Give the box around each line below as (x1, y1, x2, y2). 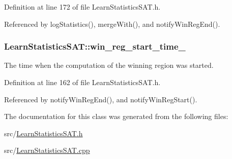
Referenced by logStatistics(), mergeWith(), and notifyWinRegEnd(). (4, 18, 220, 29)
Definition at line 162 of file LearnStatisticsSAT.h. (4, 77, 161, 87)
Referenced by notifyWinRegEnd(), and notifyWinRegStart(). (4, 94, 197, 104)
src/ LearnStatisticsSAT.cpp (4, 145, 90, 155)
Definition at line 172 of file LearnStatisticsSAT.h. (4, 2, 161, 12)
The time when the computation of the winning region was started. (4, 60, 214, 70)
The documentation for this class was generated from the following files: (4, 111, 228, 122)
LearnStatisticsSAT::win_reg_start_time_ (4, 40, 186, 53)
